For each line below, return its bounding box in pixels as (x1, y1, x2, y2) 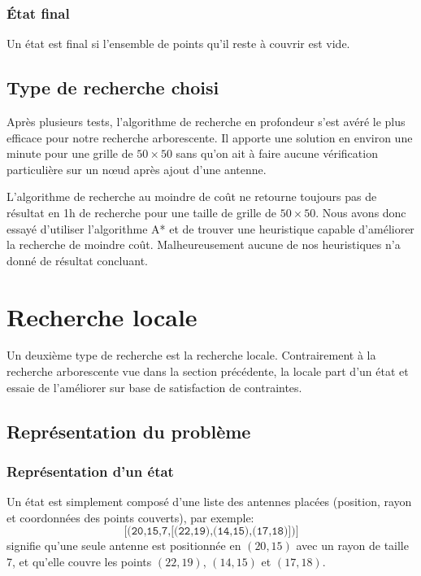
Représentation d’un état (7, 460, 174, 481)
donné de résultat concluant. (7, 251, 148, 268)
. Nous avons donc (315, 203, 406, 220)
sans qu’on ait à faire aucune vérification (176, 145, 378, 162)
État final (7, 2, 70, 23)
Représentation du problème (7, 418, 251, 443)
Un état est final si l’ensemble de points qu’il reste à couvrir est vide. (7, 35, 350, 52)
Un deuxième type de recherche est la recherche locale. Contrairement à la (7, 347, 376, 364)
